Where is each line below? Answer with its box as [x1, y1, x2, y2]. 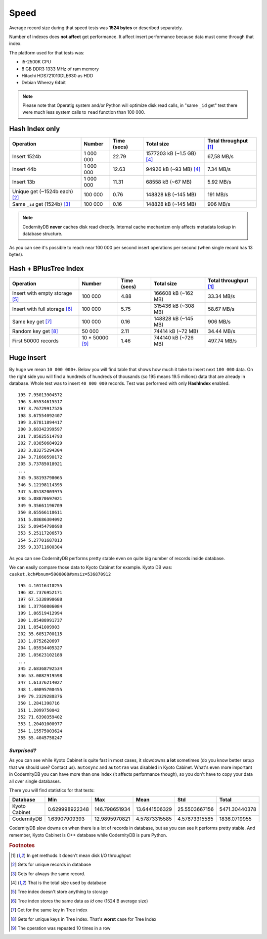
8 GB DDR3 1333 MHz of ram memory [21, 66, 99, 72]
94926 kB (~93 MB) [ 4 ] [146, 166, 201, 173]
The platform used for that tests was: [9, 49, 85, 55]
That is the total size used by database [28, 880, 107, 886]
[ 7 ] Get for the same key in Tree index [10, 907, 88, 913]
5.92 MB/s [207, 179, 232, 186]
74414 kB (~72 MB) [153, 328, 199, 334]
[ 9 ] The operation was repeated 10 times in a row [10, 925, 111, 931]
